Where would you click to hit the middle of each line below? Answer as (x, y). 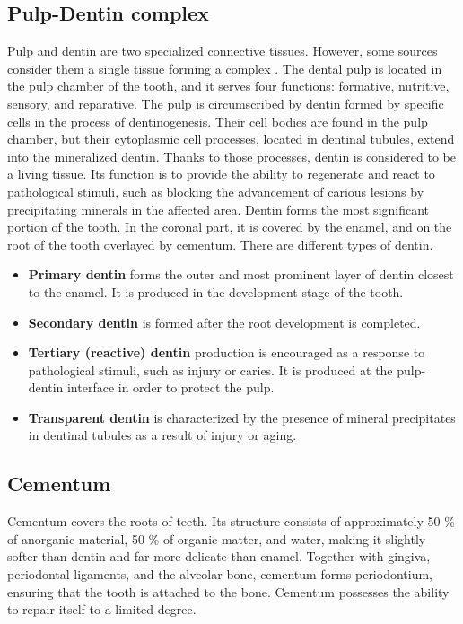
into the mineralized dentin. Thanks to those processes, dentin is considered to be (231, 156)
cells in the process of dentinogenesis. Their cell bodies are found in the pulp (218, 121)
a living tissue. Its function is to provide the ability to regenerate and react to (221, 174)
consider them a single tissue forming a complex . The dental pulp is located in (225, 68)
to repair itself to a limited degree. (102, 609)
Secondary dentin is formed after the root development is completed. (224, 322)
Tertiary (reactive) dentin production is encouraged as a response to (227, 352)
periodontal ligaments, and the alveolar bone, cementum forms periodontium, (220, 574)
